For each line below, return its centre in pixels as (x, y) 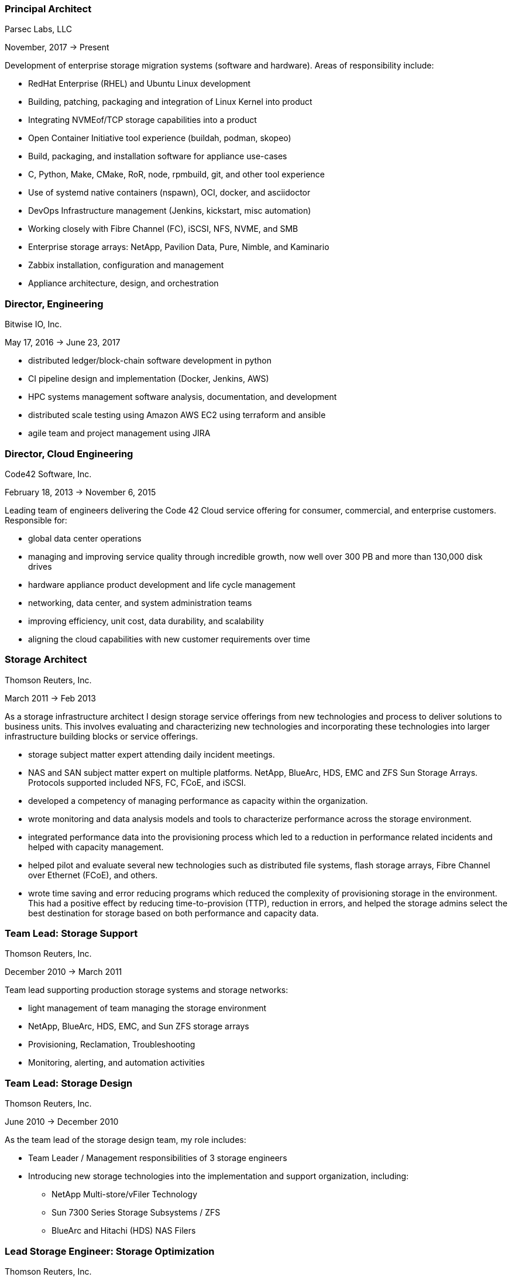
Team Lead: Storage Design (69, 1083)
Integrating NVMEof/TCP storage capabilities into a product (142, 120)
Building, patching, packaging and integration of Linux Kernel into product (170, 102)
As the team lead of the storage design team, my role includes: (126, 1140)
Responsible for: (36, 520)
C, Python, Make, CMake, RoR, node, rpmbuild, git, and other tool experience (176, 174)
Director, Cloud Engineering (69, 453)
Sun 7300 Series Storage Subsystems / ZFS (136, 1213)
